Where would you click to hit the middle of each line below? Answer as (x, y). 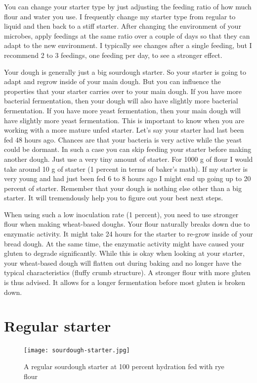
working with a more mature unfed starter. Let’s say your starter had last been (124, 130)
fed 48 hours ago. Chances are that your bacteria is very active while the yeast (123, 139)
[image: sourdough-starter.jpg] (77, 351)
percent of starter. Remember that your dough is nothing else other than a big (123, 188)
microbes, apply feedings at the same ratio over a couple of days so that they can (127, 35)
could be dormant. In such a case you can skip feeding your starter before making (128, 149)
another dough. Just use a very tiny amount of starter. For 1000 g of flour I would (128, 159)
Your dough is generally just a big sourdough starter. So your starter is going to (125, 72)
